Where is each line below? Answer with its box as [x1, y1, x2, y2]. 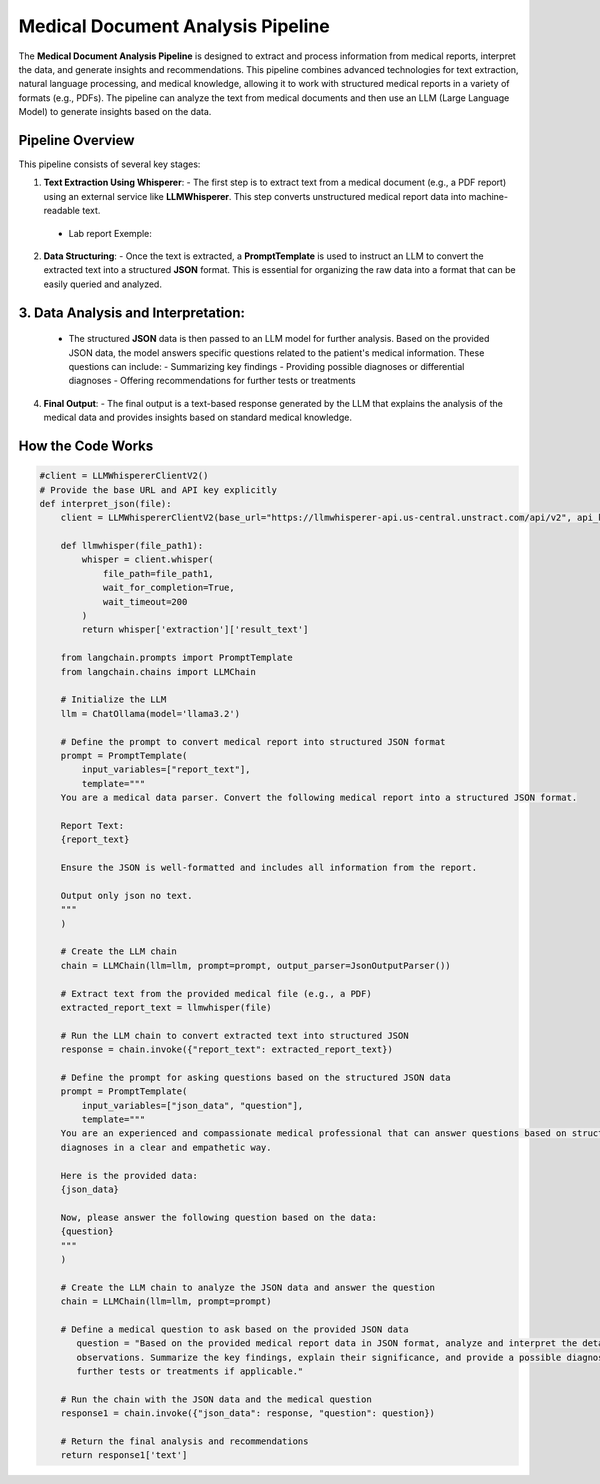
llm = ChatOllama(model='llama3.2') [60, 708, 240, 719]
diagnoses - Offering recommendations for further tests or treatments [68, 375, 356, 387]
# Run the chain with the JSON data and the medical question [60, 1393, 372, 1405]
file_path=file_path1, [102, 568, 214, 579]
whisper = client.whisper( [81, 554, 214, 565]
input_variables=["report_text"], [81, 764, 251, 775]
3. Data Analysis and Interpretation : [18, 304, 245, 321]
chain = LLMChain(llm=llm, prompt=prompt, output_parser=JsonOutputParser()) [60, 960, 452, 971]
